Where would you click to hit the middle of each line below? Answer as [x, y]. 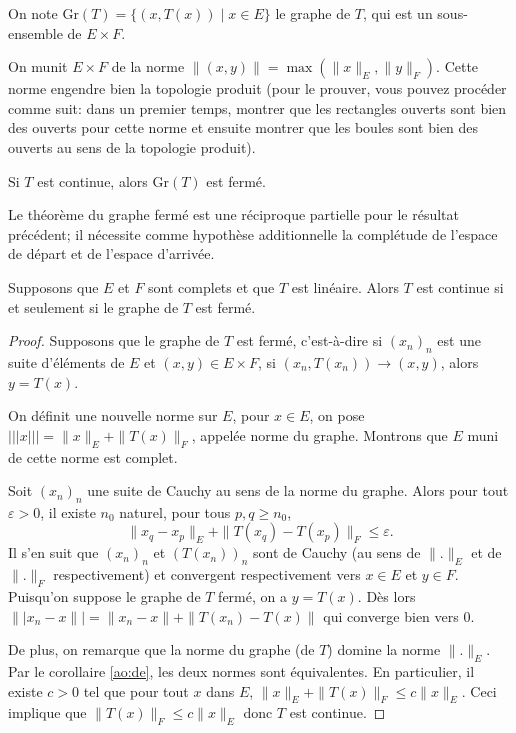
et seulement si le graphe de [93, 306]
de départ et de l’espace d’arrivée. [111, 253]
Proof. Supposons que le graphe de [114, 340]
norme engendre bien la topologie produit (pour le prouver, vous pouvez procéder [257, 88]
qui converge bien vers [391, 615]
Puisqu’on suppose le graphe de [104, 596]
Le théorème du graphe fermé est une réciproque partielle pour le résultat [233, 214]
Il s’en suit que [53, 552]
